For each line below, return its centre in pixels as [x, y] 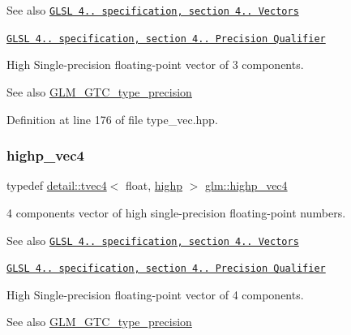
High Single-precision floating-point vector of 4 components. [155, 294]
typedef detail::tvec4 [57, 185]
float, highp [154, 185]
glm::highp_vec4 [246, 185]
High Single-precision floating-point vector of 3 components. [155, 64]
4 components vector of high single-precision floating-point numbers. [176, 212]
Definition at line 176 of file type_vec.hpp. [112, 119]
